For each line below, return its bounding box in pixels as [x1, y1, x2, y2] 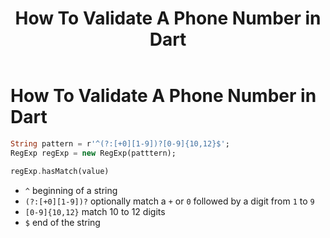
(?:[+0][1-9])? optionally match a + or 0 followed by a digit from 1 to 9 [24, 195, 315, 207]
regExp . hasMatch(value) [10, 166, 110, 176]
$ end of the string [24, 216, 101, 228]
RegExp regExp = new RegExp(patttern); [10, 148, 177, 158]
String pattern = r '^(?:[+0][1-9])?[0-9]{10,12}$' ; [10, 138, 230, 149]
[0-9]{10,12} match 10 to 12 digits [24, 205, 166, 217]
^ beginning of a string [24, 184, 118, 196]
